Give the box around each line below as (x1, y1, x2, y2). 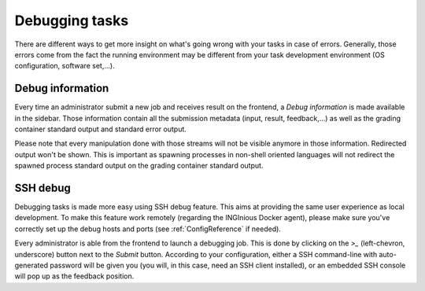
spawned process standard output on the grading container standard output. (14, 161, 264, 171)
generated (14, 260, 49, 271)
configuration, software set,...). (14, 61, 115, 71)
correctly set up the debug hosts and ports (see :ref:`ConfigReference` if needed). (14, 224, 281, 234)
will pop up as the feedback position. (14, 271, 135, 281)
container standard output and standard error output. (14, 124, 187, 134)
